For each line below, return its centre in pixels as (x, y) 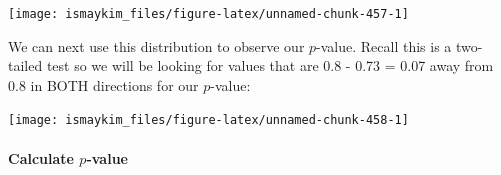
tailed (25, 65)
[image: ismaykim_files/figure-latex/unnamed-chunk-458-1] (208, 120)
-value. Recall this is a (384, 45)
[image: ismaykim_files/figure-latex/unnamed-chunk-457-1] (208, 14)
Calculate (41, 157)
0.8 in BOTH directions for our (103, 84)
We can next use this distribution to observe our (156, 45)
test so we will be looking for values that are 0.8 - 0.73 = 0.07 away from (270, 65)
